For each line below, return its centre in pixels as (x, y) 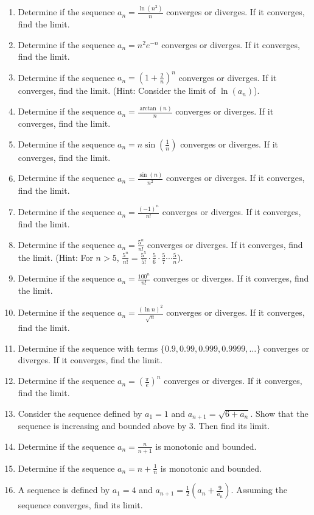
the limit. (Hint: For (55, 257)
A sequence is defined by (64, 490)
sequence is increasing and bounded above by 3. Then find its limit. (144, 426)
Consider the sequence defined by (80, 413)
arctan (148, 108)
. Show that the (279, 413)
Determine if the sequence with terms (88, 348)
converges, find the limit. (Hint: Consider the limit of (117, 91)
